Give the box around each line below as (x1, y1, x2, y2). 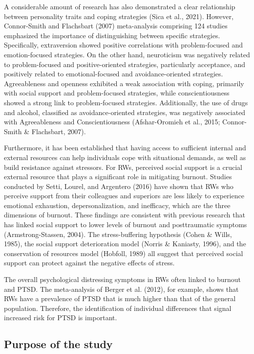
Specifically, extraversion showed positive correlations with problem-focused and (4, 40, 243, 50)
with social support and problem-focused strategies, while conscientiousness (4, 88, 230, 98)
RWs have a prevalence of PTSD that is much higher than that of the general (4, 293, 236, 304)
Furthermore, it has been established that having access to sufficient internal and (4, 142, 246, 153)
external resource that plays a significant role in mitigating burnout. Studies (4, 171, 232, 182)
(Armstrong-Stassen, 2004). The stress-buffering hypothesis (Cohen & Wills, (4, 229, 232, 239)
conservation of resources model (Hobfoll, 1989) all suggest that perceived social (4, 248, 243, 258)
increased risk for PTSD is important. (4, 312, 117, 323)
